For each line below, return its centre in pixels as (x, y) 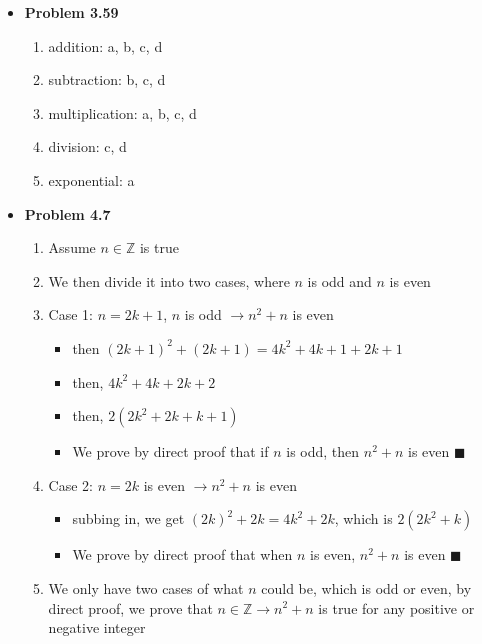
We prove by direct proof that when (182, 554)
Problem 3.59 (71, 12)
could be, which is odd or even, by (366, 587)
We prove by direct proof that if (170, 451)
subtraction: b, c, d (107, 79)
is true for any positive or (396, 607)
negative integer (97, 627)
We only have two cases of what (146, 587)
